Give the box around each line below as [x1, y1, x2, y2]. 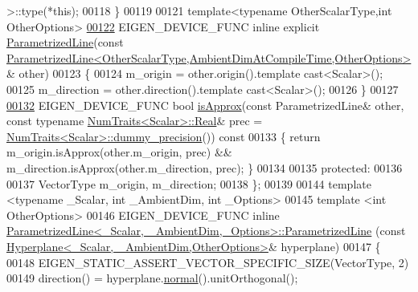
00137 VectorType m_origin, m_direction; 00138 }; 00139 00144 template [6, 175, 371, 192]
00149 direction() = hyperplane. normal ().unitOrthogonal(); [6, 270, 298, 286]
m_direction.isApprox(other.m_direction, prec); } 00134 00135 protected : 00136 [6, 159, 403, 176]
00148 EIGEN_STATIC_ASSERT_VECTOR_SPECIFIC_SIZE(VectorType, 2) [6, 253, 409, 270]
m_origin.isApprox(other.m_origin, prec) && [6, 144, 232, 160]
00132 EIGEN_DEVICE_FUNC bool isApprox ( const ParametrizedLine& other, [6, 96, 404, 113]
